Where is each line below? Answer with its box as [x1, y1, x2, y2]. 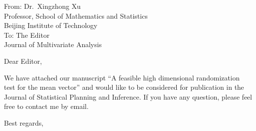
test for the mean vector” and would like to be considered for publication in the [4, 82, 244, 92]
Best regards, [4, 117, 44, 128]
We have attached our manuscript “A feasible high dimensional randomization [4, 72, 240, 82]
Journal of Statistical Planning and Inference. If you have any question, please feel [4, 91, 252, 102]
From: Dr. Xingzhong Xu [4, 1, 81, 11]
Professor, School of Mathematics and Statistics [4, 10, 148, 21]
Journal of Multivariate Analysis [4, 39, 102, 50]
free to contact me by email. [4, 101, 89, 111]
